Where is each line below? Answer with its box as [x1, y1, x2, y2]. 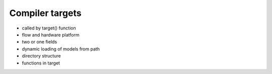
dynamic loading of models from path [22, 45, 100, 52]
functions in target [22, 60, 60, 66]
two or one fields [22, 39, 57, 45]
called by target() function [22, 25, 76, 31]
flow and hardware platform [22, 31, 80, 37]
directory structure [22, 53, 61, 59]
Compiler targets [9, 7, 82, 18]
